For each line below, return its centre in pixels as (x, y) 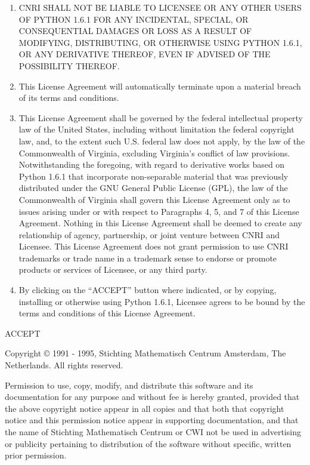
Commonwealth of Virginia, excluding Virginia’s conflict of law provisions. (154, 153)
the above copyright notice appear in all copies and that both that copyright (145, 408)
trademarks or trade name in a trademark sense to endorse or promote (148, 258)
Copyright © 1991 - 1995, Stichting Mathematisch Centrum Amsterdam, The (145, 353)
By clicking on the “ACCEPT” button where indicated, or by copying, (148, 290)
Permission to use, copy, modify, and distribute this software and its (129, 385)
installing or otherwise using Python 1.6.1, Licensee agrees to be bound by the (162, 301)
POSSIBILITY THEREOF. (69, 65)
